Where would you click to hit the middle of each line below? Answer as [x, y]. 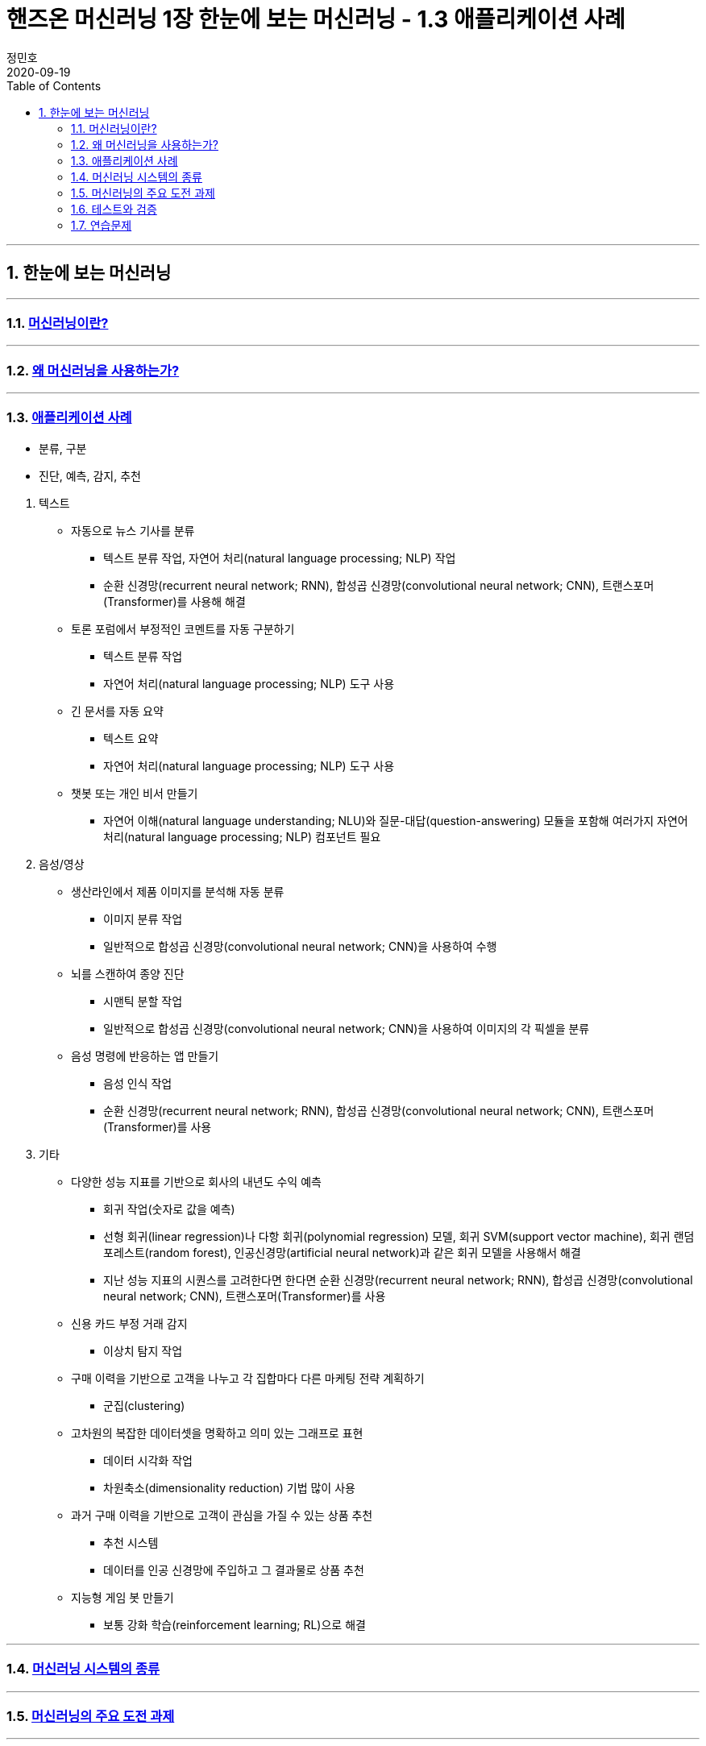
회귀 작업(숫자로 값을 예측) [169, 1209]
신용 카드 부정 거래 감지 [129, 1323]
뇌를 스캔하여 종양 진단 [128, 973]
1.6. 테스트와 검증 [114, 209]
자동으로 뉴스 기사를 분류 [133, 530]
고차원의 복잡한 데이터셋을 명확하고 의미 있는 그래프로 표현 [217, 1433]
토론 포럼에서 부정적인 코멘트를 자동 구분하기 [183, 628]
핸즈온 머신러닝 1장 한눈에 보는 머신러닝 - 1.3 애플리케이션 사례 [316, 19]
